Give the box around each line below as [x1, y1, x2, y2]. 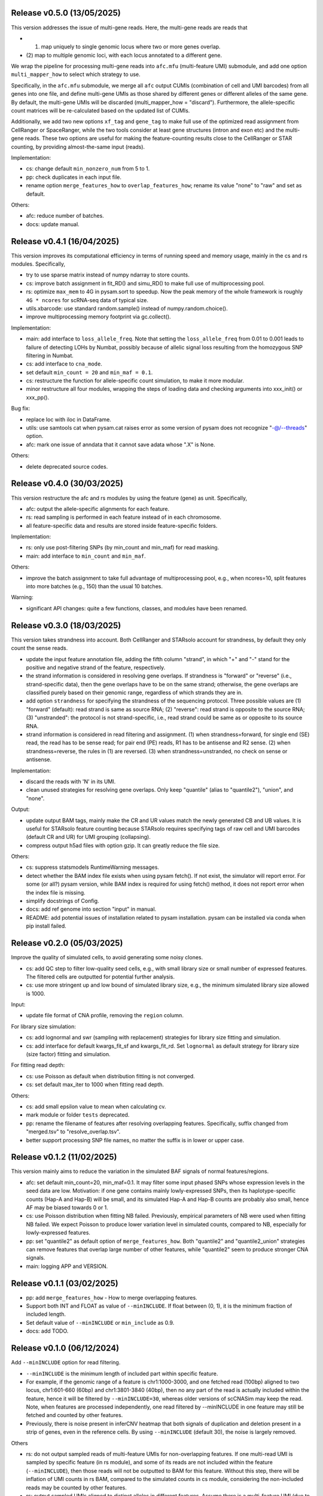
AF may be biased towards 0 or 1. [26, 1204, 109, 1211]
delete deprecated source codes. [26, 463, 108, 470]
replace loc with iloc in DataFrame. [26, 416, 112, 423]
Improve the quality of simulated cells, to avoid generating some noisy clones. [11, 954, 203, 961]
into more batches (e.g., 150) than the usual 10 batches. [26, 583, 163, 590]
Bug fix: [11, 405, 31, 412]
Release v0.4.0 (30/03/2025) [11, 479, 124, 489]
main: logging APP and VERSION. [26, 1263, 108, 1270]
